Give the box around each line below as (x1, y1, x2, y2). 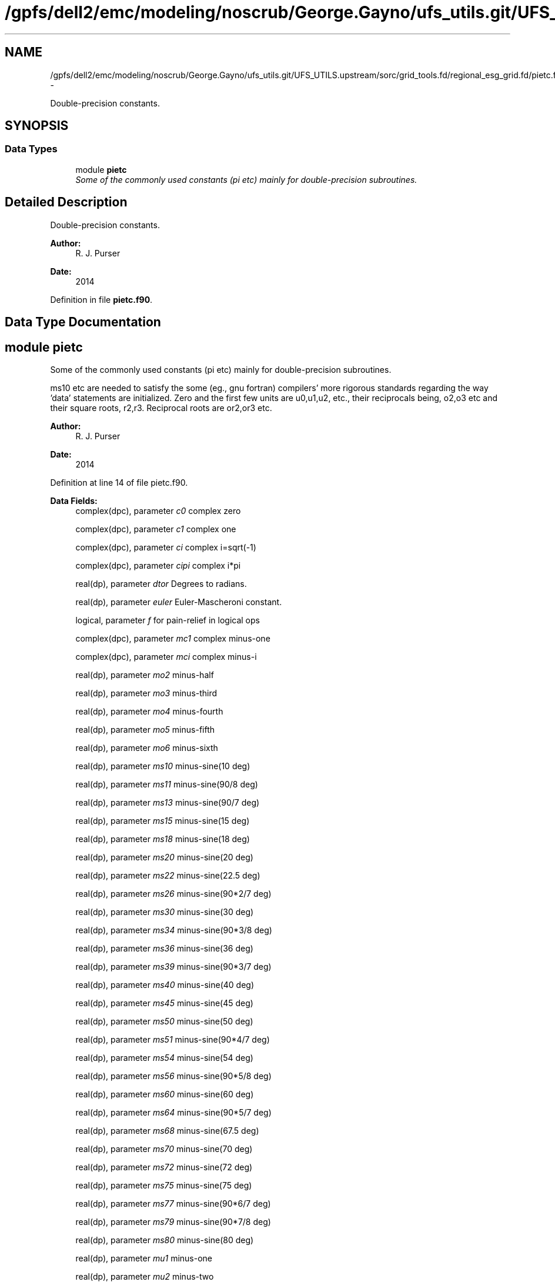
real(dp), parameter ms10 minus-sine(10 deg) (75, 760, 250, 771)
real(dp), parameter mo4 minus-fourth (75, 706, 223, 716)
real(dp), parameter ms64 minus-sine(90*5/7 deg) (75, 1107, 272, 1117)
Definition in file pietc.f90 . (50, 294, 153, 305)
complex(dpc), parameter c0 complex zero (75, 505, 241, 516)
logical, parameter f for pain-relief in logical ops (75, 615, 260, 625)
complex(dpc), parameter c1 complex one (75, 523, 236, 534)
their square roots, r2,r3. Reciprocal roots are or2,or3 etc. (50, 402, 272, 413)
